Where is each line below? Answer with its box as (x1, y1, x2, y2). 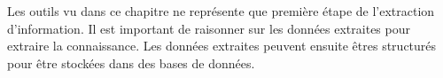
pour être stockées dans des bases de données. (7, 53, 255, 72)
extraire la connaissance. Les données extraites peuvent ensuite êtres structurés (7, 36, 437, 55)
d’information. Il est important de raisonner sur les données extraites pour (7, 19, 410, 37)
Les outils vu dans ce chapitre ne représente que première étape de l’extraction (7, 2, 435, 19)
